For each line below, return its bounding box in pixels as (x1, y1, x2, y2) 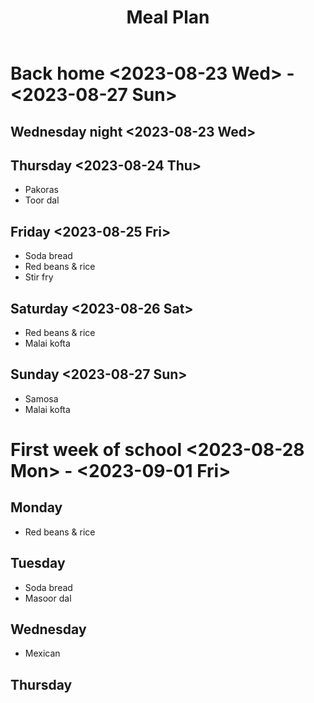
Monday (10, 499, 63, 516)
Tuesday (10, 555, 66, 572)
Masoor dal (24, 592, 72, 604)
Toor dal (24, 194, 60, 206)
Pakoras (24, 184, 59, 196)
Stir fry (24, 271, 54, 283)
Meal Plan (126, 6, 210, 29)
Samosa (24, 392, 59, 405)
